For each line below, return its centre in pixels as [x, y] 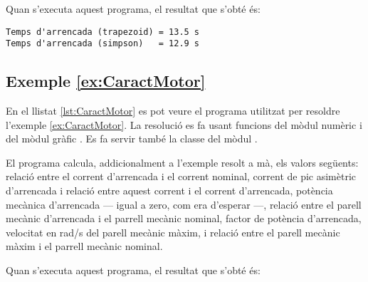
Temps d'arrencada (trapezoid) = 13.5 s [103, 32]
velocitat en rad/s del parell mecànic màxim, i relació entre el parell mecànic [173, 232]
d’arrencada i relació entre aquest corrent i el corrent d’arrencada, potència [169, 190]
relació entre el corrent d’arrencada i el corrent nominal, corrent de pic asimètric [181, 176]
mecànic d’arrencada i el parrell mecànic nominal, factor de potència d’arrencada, [184, 218]
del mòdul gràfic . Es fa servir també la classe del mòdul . [132, 139]
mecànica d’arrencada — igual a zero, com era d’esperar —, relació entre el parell [184, 204]
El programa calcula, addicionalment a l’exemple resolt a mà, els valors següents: [182, 162]
